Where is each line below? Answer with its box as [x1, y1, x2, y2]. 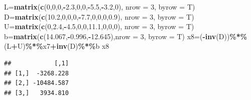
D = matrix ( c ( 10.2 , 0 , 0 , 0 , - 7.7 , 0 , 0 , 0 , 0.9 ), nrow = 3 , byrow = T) [4, 11, 194, 22]
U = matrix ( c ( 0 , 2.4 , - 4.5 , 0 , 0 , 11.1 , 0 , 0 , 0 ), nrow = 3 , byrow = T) [4, 21, 194, 32]
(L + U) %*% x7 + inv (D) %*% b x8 [4, 41, 109, 51]
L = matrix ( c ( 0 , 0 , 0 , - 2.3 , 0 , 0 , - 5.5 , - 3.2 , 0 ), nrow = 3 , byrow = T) [4, 2, 195, 12]
